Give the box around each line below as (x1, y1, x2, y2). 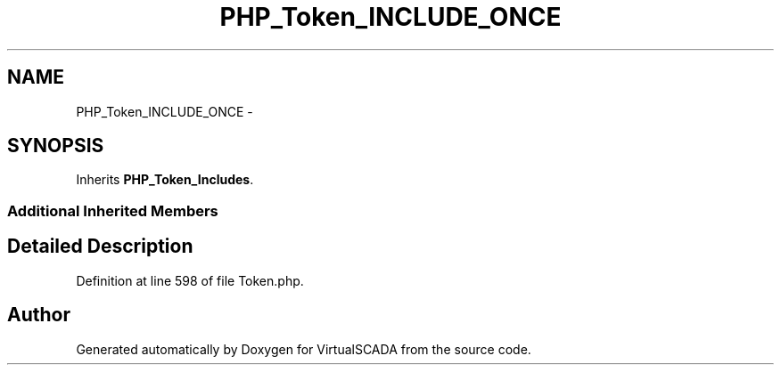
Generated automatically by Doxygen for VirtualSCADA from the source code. (76, 341, 531, 357)
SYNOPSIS (7, 134, 104, 158)
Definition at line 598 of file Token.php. (76, 272, 304, 288)
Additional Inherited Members (7, 201, 218, 220)
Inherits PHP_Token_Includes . (76, 172, 254, 188)
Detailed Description (7, 235, 193, 258)
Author (7, 303, 70, 327)
